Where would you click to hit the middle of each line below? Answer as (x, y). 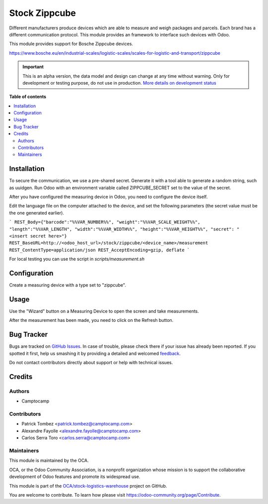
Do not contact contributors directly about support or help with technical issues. (91, 363)
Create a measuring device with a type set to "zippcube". (67, 285)
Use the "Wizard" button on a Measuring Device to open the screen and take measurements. (104, 311)
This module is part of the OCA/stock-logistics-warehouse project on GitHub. (88, 486)
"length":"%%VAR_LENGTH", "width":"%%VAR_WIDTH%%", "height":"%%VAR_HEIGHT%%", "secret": (122, 229)
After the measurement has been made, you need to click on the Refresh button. (91, 320)
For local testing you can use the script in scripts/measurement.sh (77, 259)
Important (33, 67)
